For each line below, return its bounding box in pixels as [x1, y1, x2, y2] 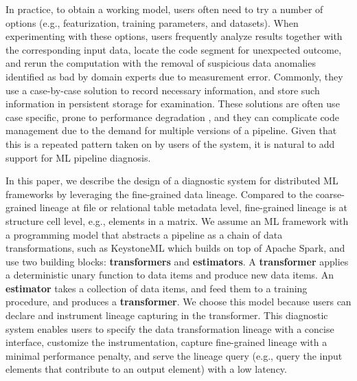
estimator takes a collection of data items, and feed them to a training [5, 281, 308, 295]
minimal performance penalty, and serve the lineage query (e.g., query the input [5, 348, 343, 362]
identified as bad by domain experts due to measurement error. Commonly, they [5, 69, 343, 83]
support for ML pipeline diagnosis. [5, 150, 151, 164]
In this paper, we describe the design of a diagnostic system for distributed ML [5, 173, 338, 188]
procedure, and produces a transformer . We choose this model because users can [5, 294, 352, 309]
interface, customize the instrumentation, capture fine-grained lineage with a [5, 335, 327, 349]
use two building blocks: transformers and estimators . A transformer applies [5, 254, 349, 268]
